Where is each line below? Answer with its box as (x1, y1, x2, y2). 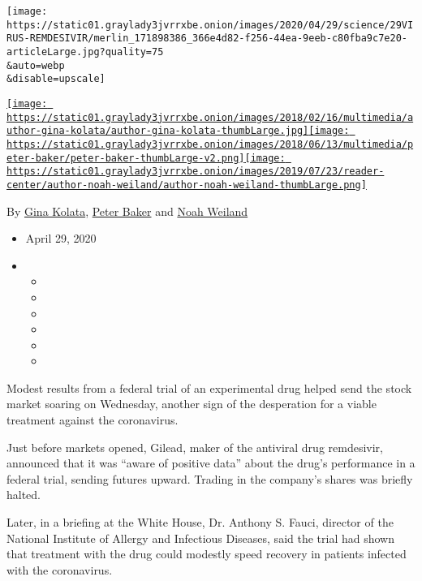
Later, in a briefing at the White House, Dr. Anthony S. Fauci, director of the (6, 514, 394, 531)
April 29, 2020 (25, 230, 97, 247)
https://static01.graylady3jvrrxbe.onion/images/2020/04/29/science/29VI (6, 19, 414, 31)
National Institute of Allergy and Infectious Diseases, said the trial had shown (6, 529, 394, 546)
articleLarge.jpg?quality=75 (6, 45, 164, 58)
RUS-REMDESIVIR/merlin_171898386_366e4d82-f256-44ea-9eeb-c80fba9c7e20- (6, 32, 407, 45)
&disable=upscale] (6, 73, 105, 85)
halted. (6, 486, 41, 503)
